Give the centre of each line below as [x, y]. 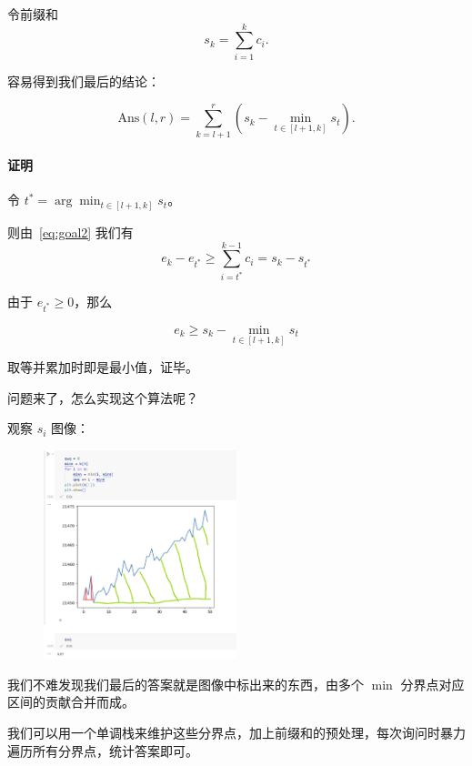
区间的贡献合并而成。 [71, 702]
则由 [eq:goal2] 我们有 [70, 232]
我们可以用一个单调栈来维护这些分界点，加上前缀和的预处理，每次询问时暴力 [236, 732]
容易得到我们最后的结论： [84, 81]
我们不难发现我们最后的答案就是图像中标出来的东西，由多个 [186, 684]
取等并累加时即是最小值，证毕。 [103, 367]
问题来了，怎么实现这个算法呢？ [103, 397]
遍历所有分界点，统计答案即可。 [103, 750]
